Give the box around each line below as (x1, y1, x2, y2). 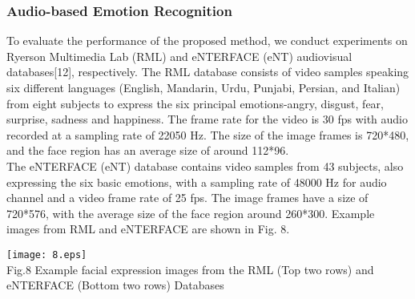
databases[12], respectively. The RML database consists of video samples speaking (6, 63, 409, 80)
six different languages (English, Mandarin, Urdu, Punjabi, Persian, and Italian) (6, 79, 401, 95)
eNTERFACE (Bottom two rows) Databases (6, 277, 224, 293)
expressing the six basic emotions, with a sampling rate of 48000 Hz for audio (6, 173, 387, 190)
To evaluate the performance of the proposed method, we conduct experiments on (6, 32, 408, 49)
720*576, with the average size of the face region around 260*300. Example (6, 204, 375, 221)
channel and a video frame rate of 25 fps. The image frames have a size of (6, 189, 369, 206)
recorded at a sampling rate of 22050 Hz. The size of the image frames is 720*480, (6, 126, 409, 143)
